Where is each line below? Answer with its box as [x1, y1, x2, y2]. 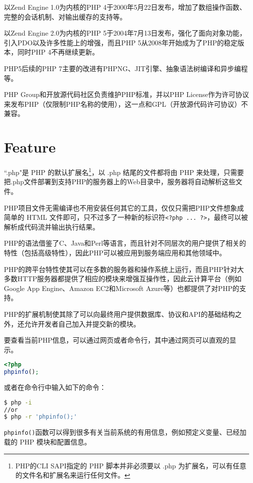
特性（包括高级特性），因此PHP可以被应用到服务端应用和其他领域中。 [4, 247, 226, 257]
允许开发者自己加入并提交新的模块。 [24, 318, 140, 328]
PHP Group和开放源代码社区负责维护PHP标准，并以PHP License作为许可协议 [4, 89, 249, 99]
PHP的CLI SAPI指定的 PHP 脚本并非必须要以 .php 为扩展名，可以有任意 [15, 460, 247, 470]
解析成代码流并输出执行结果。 [4, 221, 99, 232]
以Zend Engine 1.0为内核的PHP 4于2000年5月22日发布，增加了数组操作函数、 [4, 2, 246, 12]
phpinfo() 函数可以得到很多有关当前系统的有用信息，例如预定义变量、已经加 [4, 427, 247, 437]
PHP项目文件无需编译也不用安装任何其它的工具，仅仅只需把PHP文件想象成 [4, 202, 244, 213]
